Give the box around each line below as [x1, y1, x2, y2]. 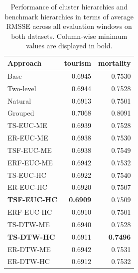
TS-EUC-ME [7, 120, 47, 131]
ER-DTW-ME [7, 244, 51, 254]
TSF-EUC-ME [7, 144, 52, 155]
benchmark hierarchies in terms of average [4, 11, 134, 21]
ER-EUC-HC [7, 182, 47, 192]
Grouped [7, 108, 34, 118]
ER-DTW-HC [7, 256, 50, 267]
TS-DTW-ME [7, 219, 50, 229]
